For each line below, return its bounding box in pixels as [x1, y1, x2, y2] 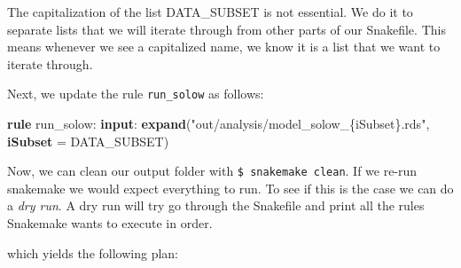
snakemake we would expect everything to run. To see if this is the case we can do [7, 178, 454, 197]
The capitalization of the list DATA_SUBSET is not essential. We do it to [7, 3, 413, 20]
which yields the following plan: [7, 243, 178, 262]
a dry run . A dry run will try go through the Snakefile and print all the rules [7, 196, 425, 215]
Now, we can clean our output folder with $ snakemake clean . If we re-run [7, 162, 418, 180]
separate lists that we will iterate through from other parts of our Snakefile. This [7, 20, 446, 38]
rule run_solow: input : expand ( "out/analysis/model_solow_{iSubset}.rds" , [7, 114, 430, 133]
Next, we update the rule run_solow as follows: [7, 84, 264, 103]
